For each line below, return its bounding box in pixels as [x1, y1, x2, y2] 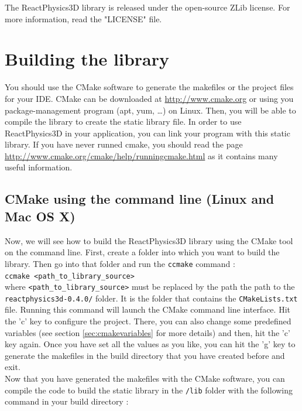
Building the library [5, 47, 170, 71]
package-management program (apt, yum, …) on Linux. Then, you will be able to [5, 104, 296, 116]
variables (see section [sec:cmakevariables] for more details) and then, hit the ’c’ [5, 326, 290, 338]
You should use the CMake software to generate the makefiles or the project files [5, 81, 294, 93]
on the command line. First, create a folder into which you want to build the [5, 246, 280, 258]
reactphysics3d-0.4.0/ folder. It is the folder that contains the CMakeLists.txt [5, 292, 298, 304]
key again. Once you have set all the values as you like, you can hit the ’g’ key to [5, 338, 296, 350]
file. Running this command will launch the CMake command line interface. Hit [5, 303, 290, 316]
